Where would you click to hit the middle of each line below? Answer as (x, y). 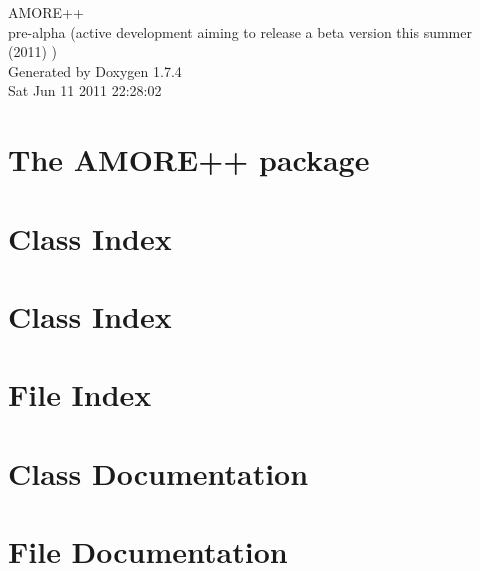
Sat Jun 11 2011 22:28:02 (85, 90)
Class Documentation (158, 472)
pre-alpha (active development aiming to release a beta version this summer (240, 31)
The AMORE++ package (189, 159)
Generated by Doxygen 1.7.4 (95, 70)
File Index (80, 394)
